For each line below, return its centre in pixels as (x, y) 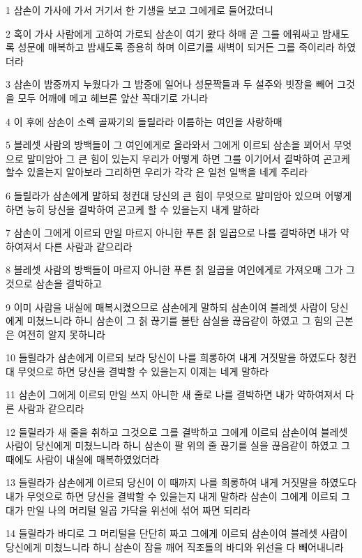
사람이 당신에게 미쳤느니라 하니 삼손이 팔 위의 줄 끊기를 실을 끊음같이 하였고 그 (178, 445)
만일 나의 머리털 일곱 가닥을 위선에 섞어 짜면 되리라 (139, 510)
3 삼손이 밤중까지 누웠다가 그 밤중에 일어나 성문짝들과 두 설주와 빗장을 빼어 (170, 84)
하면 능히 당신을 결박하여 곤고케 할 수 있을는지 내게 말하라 (133, 209)
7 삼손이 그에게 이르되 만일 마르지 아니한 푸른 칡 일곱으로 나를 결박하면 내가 (172, 233)
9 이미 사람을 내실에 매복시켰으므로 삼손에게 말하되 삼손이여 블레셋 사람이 (167, 307)
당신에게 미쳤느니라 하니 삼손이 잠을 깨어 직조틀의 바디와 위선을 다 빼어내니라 (175, 546)
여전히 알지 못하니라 (61, 334)
